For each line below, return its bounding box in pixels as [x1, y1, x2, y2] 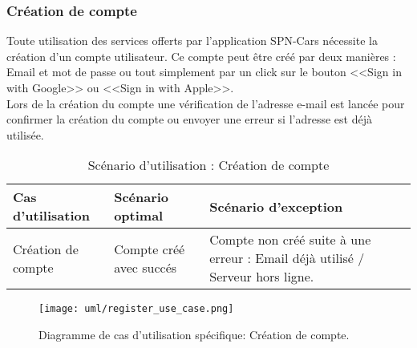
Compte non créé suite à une [209, 230, 371, 249]
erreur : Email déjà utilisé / [209, 249, 365, 268]
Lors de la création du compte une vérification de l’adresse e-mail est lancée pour [6, 95, 405, 111]
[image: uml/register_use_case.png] [38, 303, 234, 315]
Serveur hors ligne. [209, 267, 314, 286]
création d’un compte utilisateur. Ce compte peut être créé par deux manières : [6, 47, 396, 64]
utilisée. [6, 126, 44, 143]
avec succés [114, 257, 177, 277]
